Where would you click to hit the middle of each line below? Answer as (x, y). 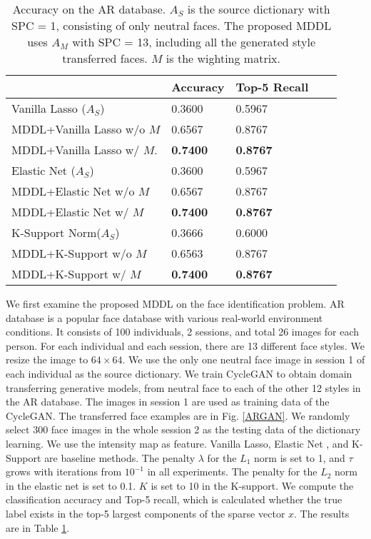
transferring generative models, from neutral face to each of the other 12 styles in (183, 387)
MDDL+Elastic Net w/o (73, 191)
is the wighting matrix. (223, 58)
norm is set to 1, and (300, 457)
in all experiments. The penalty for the (232, 472)
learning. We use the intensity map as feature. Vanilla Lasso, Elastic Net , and (177, 443)
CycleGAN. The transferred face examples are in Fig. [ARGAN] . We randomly (178, 415)
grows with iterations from (64, 472)
